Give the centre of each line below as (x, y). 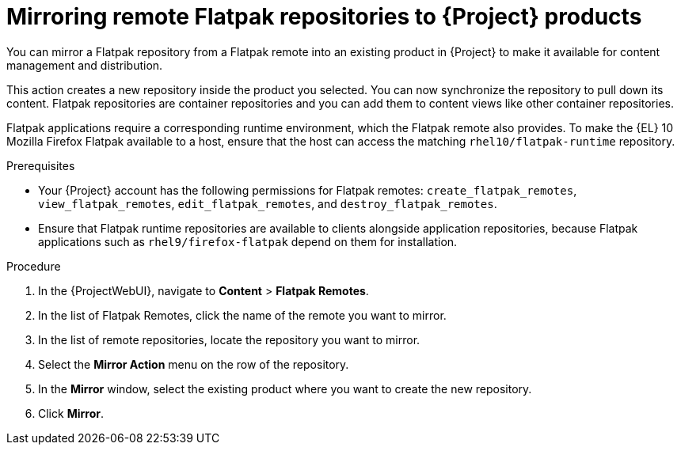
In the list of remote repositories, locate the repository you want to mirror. (229, 339)
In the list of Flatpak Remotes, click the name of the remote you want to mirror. (242, 315)
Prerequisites (41, 165)
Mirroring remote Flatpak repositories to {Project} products (324, 17)
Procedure (34, 266)
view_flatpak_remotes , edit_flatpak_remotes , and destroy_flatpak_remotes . (268, 203)
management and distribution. (85, 65)
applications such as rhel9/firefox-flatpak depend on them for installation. (248, 241)
